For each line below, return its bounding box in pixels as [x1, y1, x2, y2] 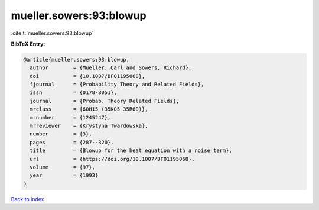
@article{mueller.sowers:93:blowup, [23, 56, 130, 63]
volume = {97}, [30, 164, 96, 170]
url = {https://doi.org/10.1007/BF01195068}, [30, 156, 195, 162]
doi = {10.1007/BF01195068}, [30, 73, 145, 79]
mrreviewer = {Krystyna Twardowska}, [30, 122, 148, 130]
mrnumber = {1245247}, [30, 114, 111, 121]
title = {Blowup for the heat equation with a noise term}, [30, 147, 233, 154]
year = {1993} [30, 172, 99, 179]
